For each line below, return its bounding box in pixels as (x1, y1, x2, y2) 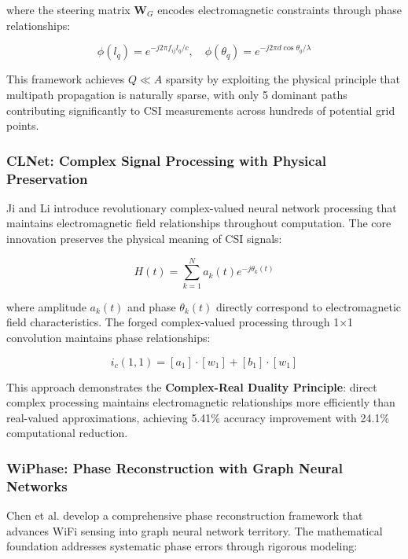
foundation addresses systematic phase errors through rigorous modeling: (6, 538, 358, 554)
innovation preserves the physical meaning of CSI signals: (6, 230, 282, 247)
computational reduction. (6, 425, 128, 441)
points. (6, 117, 39, 134)
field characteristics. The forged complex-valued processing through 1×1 (6, 314, 354, 330)
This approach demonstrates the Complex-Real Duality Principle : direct (6, 378, 377, 395)
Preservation (6, 168, 88, 188)
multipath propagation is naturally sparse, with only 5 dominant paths (6, 86, 347, 102)
